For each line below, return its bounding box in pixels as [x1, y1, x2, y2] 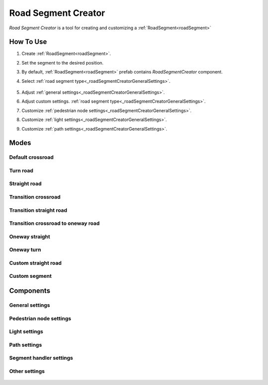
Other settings [9, 368, 45, 375]
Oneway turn [9, 246, 42, 253]
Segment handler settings [9, 355, 73, 362]
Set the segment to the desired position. [21, 60, 104, 65]
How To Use [9, 38, 47, 46]
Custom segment [9, 273, 52, 280]
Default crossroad [9, 154, 54, 161]
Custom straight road [9, 259, 62, 266]
